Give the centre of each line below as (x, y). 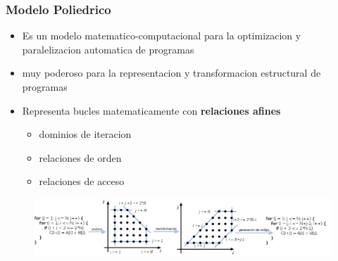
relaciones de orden (80, 157)
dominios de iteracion (85, 134)
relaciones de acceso (82, 181)
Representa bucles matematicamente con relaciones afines (151, 110)
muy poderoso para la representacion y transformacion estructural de (171, 73)
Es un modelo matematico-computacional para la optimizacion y (162, 36)
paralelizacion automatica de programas (108, 49)
